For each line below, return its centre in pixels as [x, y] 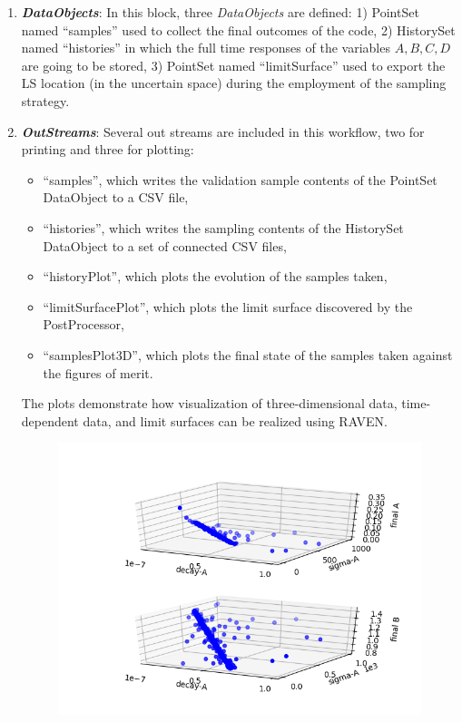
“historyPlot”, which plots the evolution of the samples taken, [215, 276]
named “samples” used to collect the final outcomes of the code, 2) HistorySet [238, 29]
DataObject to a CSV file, [116, 197]
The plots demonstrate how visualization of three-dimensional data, [209, 403]
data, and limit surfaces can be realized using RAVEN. [236, 420]
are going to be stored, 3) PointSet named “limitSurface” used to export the [233, 65]
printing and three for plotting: [108, 149]
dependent [50, 420]
